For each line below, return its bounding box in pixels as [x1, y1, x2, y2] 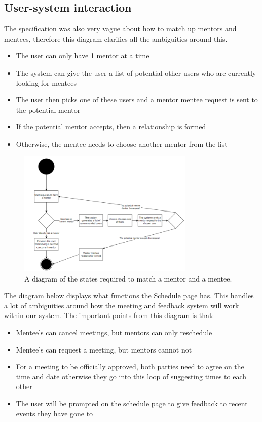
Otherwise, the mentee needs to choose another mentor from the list [16, 138, 228, 149]
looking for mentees [16, 77, 77, 88]
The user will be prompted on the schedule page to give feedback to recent [16, 398, 248, 408]
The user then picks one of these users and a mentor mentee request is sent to [16, 94, 258, 105]
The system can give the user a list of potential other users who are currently [16, 67, 256, 78]
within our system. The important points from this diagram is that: [4, 310, 214, 321]
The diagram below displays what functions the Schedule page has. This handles [4, 290, 254, 301]
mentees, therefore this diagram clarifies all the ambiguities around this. [4, 33, 228, 44]
